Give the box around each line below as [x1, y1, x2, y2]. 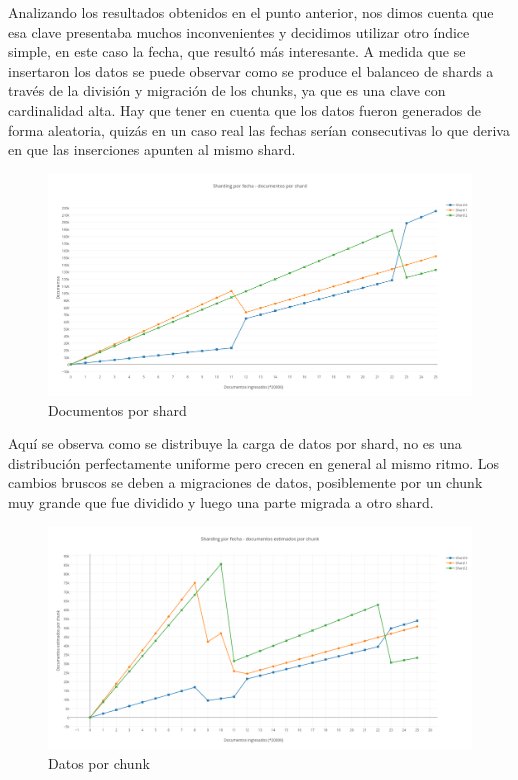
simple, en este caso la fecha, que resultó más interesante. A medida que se [8, 41, 466, 62]
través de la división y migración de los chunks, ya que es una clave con [8, 80, 446, 101]
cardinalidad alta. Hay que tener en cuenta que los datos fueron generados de [8, 99, 481, 120]
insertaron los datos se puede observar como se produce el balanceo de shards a [8, 60, 494, 81]
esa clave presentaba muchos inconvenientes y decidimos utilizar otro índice [8, 21, 470, 42]
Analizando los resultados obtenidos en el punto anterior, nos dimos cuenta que [8, 2, 494, 22]
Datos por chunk [48, 753, 150, 774]
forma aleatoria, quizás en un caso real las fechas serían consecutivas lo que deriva [8, 119, 510, 140]
